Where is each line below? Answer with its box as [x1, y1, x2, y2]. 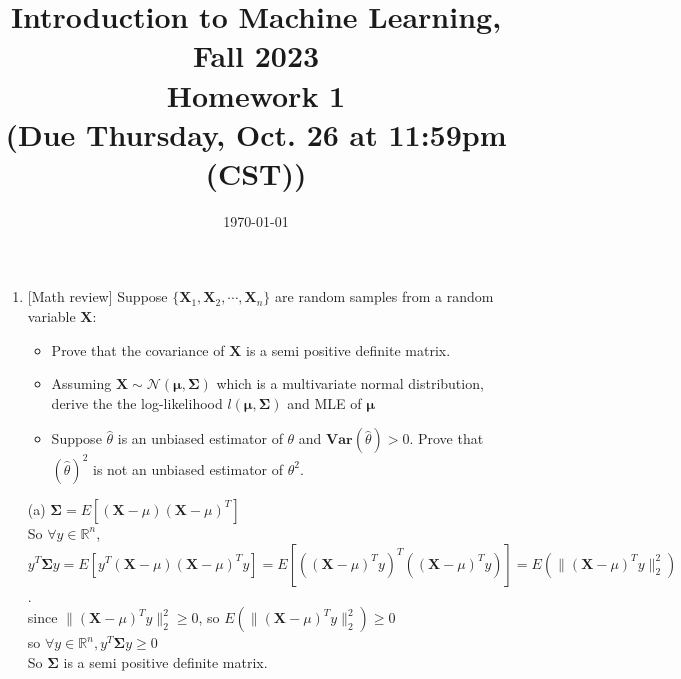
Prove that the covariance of [51, 339, 225, 360]
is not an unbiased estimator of [92, 458, 284, 479]
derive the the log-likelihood [51, 392, 223, 413]
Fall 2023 [192, 35, 320, 76]
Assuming [51, 373, 112, 394]
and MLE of [287, 392, 362, 413]
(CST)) [205, 152, 307, 193]
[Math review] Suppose [27, 286, 168, 307]
